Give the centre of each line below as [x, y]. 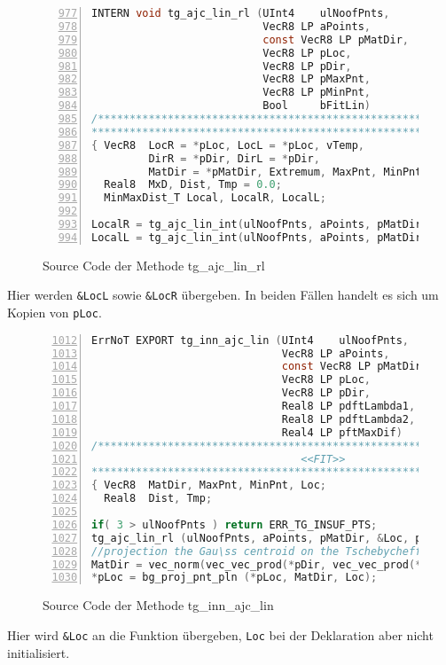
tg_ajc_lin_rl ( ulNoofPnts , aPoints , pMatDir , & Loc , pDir [266, 538]
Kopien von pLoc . [55, 312]
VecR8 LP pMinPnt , [317, 93]
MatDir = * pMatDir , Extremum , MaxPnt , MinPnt [285, 172]
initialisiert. [39, 652]
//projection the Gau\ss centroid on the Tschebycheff [257, 551]
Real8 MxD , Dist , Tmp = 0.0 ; [193, 185]
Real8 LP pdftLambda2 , [348, 419]
